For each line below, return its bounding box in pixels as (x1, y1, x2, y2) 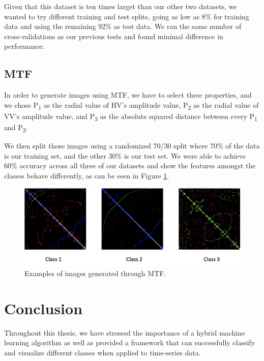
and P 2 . (4, 122, 28, 134)
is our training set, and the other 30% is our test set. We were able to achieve (4, 150, 246, 161)
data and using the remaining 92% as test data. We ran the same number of (4, 21, 242, 32)
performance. (4, 41, 45, 51)
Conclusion (4, 297, 83, 318)
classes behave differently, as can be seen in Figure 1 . (4, 170, 169, 180)
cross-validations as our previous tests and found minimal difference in (4, 31, 223, 41)
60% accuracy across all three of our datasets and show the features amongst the (4, 160, 256, 171)
